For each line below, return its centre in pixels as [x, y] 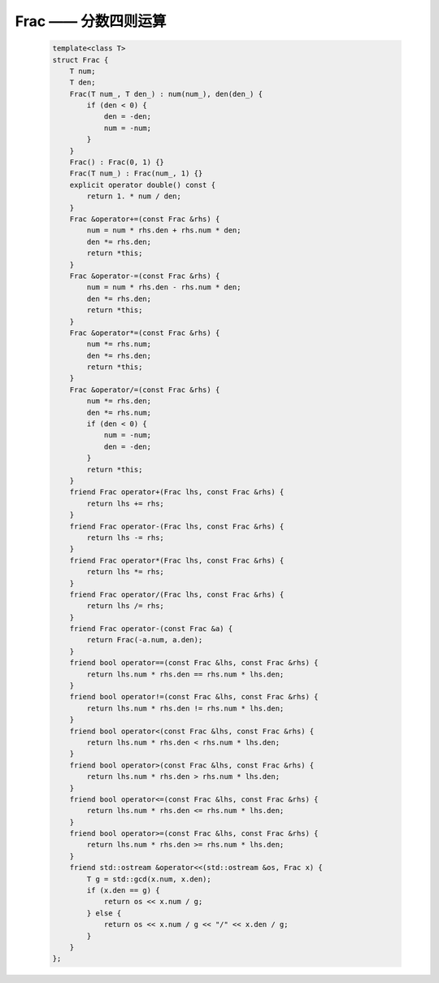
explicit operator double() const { [142, 185]
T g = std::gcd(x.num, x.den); [149, 879]
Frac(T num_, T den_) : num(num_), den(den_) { [166, 94]
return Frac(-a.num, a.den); [145, 640]
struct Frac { [80, 60]
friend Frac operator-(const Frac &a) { [151, 629]
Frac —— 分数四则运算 [91, 21]
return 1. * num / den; [134, 196]
